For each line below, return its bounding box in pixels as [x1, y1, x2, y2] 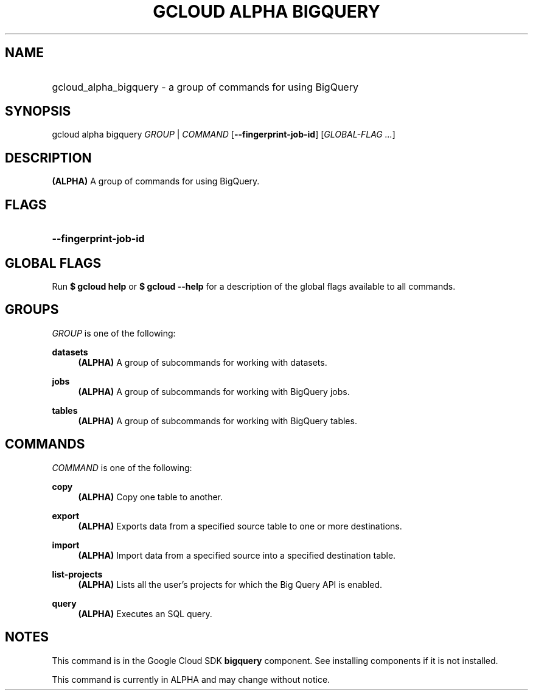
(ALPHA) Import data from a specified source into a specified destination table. [78, 550, 396, 561]
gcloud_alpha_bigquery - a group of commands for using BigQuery [52, 80, 358, 93]
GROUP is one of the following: [52, 327, 176, 338]
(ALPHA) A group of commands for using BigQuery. [52, 176, 260, 187]
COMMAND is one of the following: [52, 462, 192, 473]
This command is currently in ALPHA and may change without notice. [52, 674, 330, 685]
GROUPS [5, 302, 59, 318]
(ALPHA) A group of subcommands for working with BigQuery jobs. [78, 386, 350, 397]
